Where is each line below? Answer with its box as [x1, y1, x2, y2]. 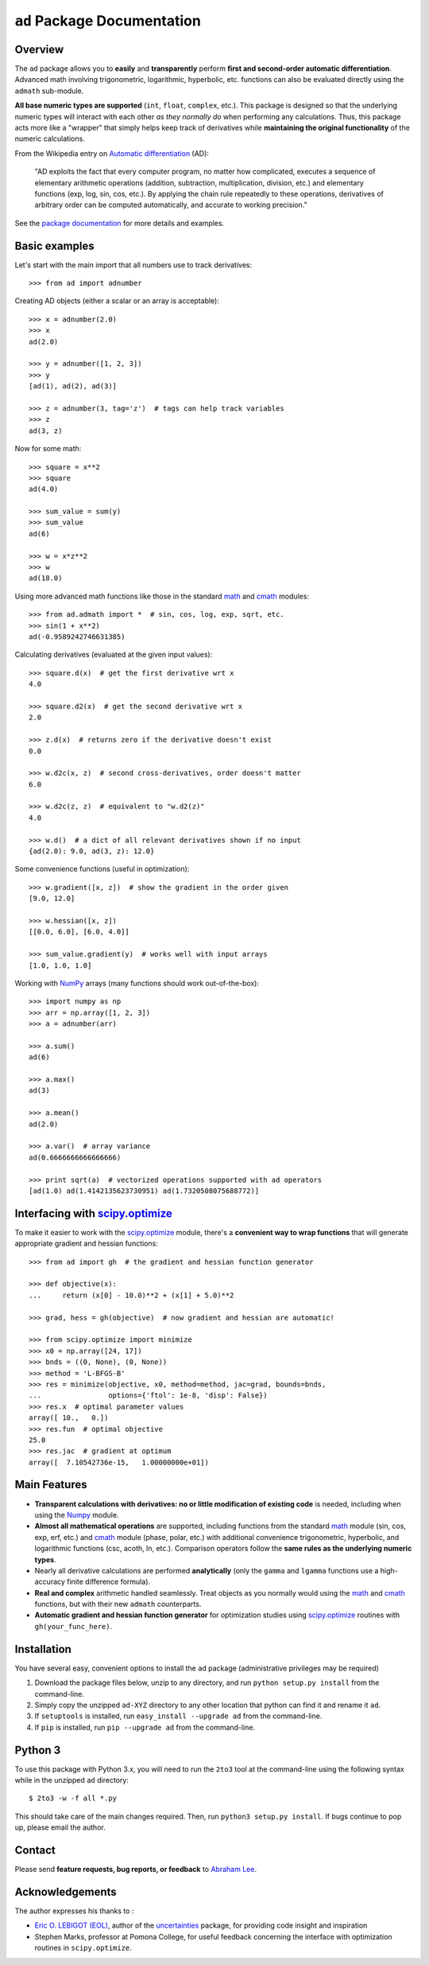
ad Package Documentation [14, 12, 202, 29]
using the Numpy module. [34, 1510, 119, 1519]
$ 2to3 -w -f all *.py [29, 1794, 118, 1803]
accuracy [34, 1577, 65, 1587]
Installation [14, 1642, 71, 1655]
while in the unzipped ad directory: [14, 1776, 129, 1785]
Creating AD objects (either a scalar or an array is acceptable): [14, 296, 220, 306]
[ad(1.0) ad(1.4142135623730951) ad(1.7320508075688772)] [29, 1186, 260, 1195]
